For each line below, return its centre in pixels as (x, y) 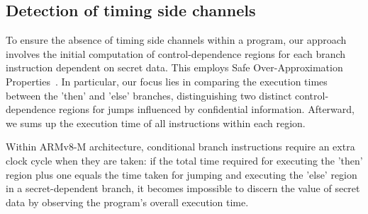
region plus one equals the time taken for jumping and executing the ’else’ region (182, 174)
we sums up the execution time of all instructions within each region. (156, 123)
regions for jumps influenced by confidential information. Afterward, (207, 109)
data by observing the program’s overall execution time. (127, 202)
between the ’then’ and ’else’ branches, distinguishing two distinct (149, 95)
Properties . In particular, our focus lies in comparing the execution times (167, 81)
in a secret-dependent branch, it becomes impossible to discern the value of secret (183, 188)
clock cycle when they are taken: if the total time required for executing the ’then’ (184, 160)
